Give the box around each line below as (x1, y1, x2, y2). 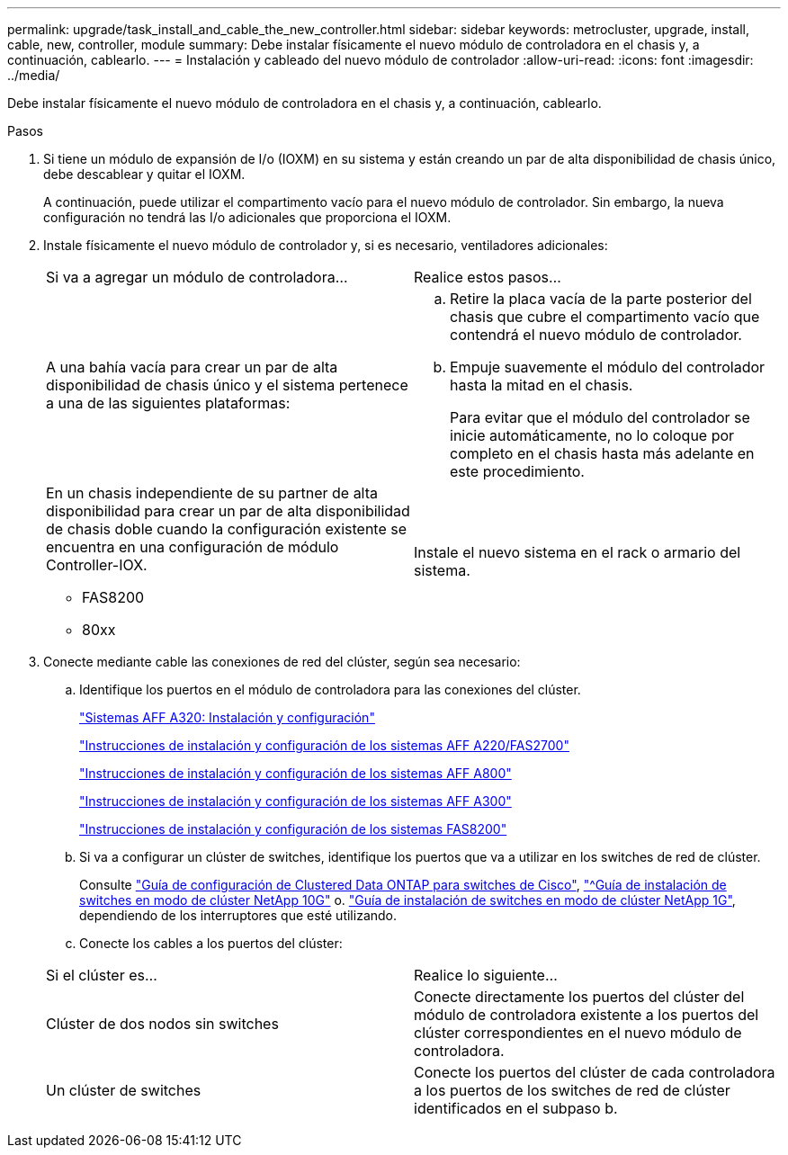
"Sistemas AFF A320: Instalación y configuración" (79, 710, 375, 725)
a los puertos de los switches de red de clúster (414, 1081, 730, 1099)
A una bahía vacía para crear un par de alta (46, 358, 338, 376)
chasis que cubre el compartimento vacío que (450, 308, 760, 326)
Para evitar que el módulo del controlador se (450, 408, 750, 426)
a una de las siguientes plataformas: (46, 394, 291, 412)
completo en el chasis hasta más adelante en (450, 444, 755, 462)
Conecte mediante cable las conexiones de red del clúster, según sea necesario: (43, 654, 521, 669)
